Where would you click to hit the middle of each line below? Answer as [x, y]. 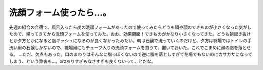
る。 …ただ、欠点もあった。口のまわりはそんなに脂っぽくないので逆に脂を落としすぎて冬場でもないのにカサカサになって [131, 54]
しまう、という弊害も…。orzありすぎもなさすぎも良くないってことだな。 [82, 61]
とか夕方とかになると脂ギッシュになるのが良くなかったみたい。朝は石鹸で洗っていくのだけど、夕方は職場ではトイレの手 [130, 41]
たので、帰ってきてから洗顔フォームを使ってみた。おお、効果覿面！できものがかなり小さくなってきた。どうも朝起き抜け [130, 34]
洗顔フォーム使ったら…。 [60, 13]
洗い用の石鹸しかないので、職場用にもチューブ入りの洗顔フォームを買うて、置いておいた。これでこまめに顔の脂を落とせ [130, 47]
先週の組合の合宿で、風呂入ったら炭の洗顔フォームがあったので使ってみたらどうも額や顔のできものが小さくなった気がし [130, 27]
